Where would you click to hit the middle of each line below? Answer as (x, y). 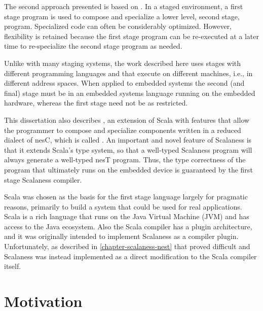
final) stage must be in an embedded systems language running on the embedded (130, 93)
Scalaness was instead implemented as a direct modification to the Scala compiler (130, 256)
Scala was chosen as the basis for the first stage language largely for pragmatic (126, 197)
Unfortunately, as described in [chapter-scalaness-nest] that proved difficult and (127, 246)
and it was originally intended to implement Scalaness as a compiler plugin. (121, 236)
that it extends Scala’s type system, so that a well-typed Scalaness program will (128, 149)
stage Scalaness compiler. (43, 179)
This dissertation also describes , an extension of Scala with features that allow (127, 119)
